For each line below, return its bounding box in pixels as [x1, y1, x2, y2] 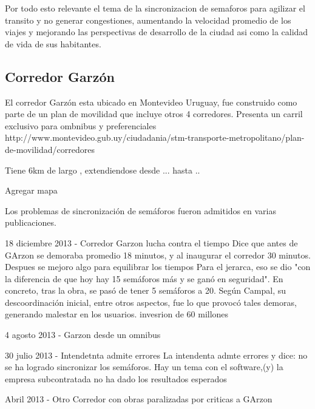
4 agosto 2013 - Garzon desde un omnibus [5, 328, 161, 341]
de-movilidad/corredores [5, 143, 95, 155]
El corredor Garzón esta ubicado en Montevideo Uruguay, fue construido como [5, 95, 297, 108]
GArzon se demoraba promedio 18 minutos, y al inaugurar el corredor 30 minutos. [5, 248, 311, 261]
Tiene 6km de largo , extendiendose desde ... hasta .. [5, 163, 200, 176]
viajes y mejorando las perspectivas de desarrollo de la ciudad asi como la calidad [5, 25, 308, 38]
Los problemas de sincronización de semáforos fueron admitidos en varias [5, 204, 276, 217]
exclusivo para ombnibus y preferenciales [5, 119, 157, 132]
